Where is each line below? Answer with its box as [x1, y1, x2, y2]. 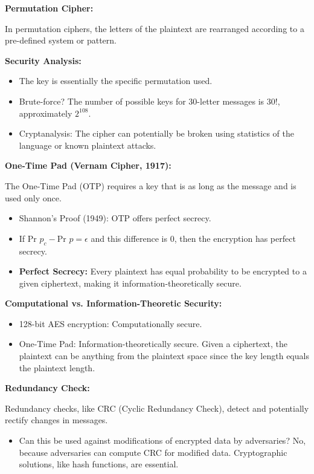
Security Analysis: [5, 54, 82, 67]
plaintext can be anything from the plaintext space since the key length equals [19, 349, 309, 362]
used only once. [5, 191, 62, 204]
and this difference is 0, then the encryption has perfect [91, 232, 296, 244]
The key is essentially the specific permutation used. [19, 74, 213, 87]
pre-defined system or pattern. [5, 34, 117, 47]
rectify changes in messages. [5, 414, 108, 426]
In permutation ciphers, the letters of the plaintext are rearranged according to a [5, 22, 304, 34]
